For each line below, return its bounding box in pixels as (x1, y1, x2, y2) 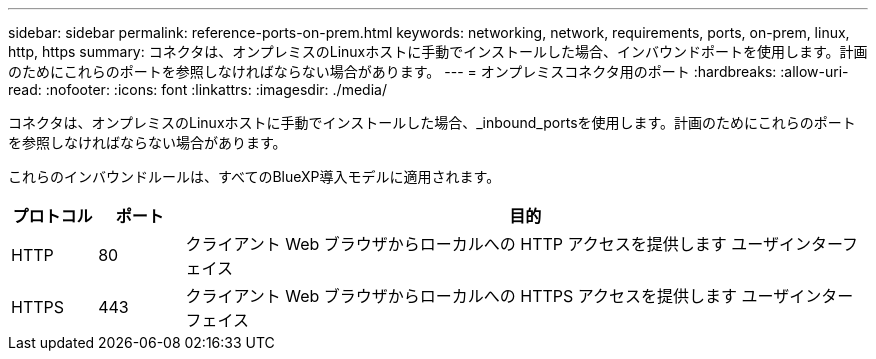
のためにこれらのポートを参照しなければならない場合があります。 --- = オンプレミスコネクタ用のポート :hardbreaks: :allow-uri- (8, 63, 849, 80)
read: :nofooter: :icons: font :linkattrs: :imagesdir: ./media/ (8, 81, 387, 98)
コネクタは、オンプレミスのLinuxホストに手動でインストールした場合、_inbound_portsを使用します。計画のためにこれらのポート (8, 114, 856, 131)
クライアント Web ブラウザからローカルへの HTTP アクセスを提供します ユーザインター (185, 234, 842, 254)
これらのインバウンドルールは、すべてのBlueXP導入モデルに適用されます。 (8, 168, 501, 185)
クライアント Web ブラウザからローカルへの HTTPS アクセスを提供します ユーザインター (185, 286, 854, 306)
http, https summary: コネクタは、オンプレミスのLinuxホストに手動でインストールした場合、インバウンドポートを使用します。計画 (8, 43, 868, 60)
